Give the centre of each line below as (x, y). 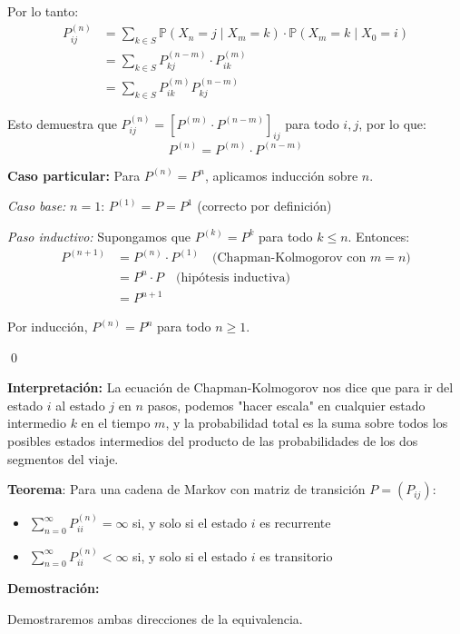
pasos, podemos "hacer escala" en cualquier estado (286, 405)
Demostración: (54, 588)
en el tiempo (116, 423)
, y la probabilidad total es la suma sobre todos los (307, 423)
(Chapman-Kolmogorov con (289, 258)
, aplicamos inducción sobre (281, 175)
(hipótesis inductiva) (233, 277)
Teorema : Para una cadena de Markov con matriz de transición (186, 489)
